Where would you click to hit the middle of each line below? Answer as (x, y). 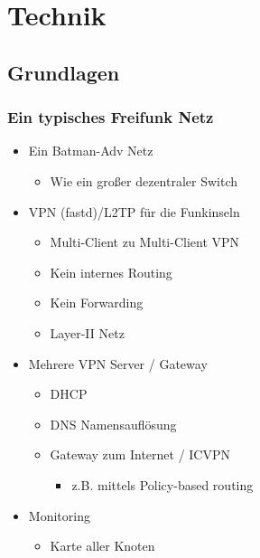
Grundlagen (64, 72)
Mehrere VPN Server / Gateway (118, 363)
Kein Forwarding (97, 303)
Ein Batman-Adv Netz (91, 151)
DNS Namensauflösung (113, 424)
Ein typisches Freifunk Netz (111, 117)
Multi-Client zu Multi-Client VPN (145, 242)
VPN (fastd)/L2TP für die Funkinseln (134, 211)
